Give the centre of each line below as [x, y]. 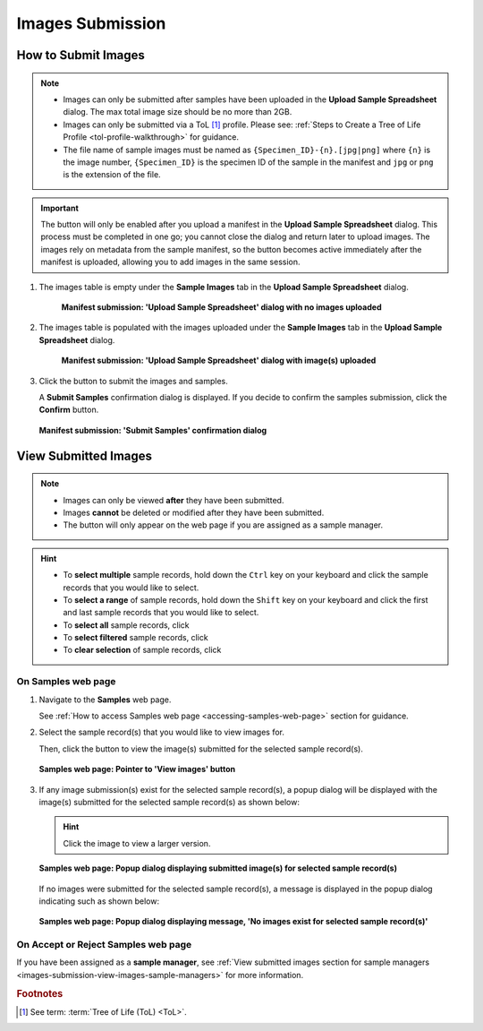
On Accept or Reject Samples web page [104, 945]
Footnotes [40, 993]
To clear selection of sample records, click [142, 650]
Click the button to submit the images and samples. [133, 381]
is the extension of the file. [112, 175]
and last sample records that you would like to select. [161, 613]
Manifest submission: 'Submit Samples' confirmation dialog [153, 430]
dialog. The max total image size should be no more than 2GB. [178, 112]
